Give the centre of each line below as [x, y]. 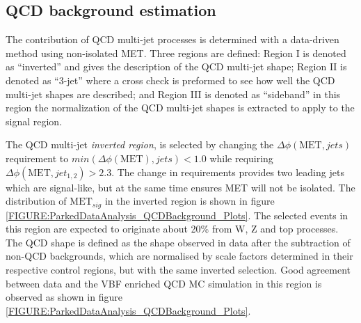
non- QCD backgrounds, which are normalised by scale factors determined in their [179, 256]
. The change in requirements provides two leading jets [228, 172]
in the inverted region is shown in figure [190, 201]
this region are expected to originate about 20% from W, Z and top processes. [172, 229]
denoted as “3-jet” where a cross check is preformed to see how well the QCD [170, 80]
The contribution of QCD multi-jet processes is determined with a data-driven [173, 39]
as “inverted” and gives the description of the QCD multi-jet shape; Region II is [176, 66]
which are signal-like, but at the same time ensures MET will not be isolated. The [180, 187]
